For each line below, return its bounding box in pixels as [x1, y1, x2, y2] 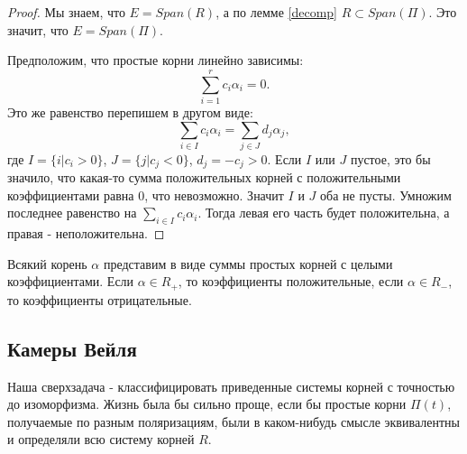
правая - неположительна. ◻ [7, 224, 165, 243]
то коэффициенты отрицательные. [7, 290, 192, 309]
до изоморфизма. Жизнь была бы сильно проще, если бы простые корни [7, 394, 407, 413]
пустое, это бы [350, 149, 431, 168]
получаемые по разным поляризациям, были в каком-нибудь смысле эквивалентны [7, 412, 460, 431]
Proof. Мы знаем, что [7, 3, 125, 21]
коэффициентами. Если [7, 272, 134, 291]
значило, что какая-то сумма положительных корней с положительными [7, 168, 401, 187]
